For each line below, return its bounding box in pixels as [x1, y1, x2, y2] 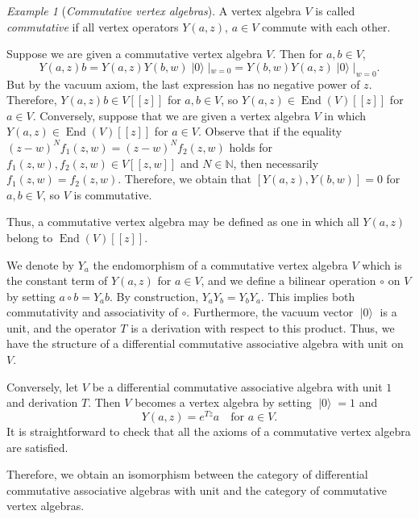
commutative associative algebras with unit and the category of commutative [6, 481, 387, 498]
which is [362, 256, 402, 273]
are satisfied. [6, 438, 68, 455]
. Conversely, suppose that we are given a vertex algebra [32, 107, 310, 123]
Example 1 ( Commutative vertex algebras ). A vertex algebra [6, 2, 301, 19]
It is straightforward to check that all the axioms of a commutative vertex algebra [6, 422, 411, 439]
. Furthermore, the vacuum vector [186, 303, 354, 320]
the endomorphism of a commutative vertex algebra [93, 256, 348, 273]
